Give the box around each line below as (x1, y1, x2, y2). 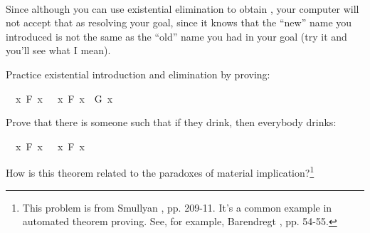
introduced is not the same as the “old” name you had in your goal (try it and (6, 29, 347, 43)
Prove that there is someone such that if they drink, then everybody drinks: (6, 115, 337, 130)
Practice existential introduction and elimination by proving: (6, 66, 270, 81)
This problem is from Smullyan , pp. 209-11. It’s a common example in (22, 200, 332, 214)
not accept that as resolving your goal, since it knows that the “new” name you (6, 15, 352, 30)
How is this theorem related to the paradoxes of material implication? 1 (6, 163, 314, 180)
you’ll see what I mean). (6, 43, 111, 58)
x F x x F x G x (15, 90, 113, 105)
